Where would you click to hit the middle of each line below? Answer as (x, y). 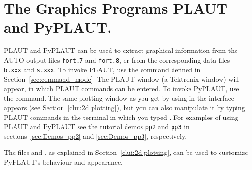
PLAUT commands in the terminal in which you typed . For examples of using (121, 117)
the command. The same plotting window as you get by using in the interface (119, 98)
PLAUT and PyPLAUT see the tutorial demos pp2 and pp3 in (97, 127)
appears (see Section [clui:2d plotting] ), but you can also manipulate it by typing (125, 107)
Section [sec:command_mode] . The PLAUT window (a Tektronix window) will (122, 79)
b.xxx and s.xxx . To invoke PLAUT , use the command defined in (102, 69)
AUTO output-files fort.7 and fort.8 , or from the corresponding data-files (117, 59)
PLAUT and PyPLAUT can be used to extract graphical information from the (121, 50)
